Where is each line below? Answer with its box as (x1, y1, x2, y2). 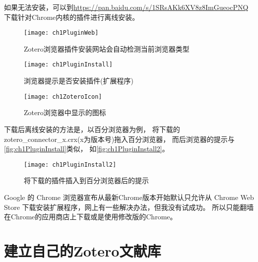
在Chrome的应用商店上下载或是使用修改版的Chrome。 (4, 211, 177, 222)
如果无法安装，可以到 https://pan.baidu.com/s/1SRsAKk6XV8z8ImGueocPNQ (4, 2, 249, 12)
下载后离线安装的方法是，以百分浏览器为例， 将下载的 (4, 124, 180, 134)
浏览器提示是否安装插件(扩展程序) (24, 75, 133, 86)
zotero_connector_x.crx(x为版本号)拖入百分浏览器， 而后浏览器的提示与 (4, 133, 235, 144)
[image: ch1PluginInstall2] (24, 161, 117, 168)
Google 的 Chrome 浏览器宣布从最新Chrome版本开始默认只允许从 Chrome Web (4, 192, 254, 202)
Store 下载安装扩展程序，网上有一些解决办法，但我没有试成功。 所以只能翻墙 (4, 201, 254, 212)
